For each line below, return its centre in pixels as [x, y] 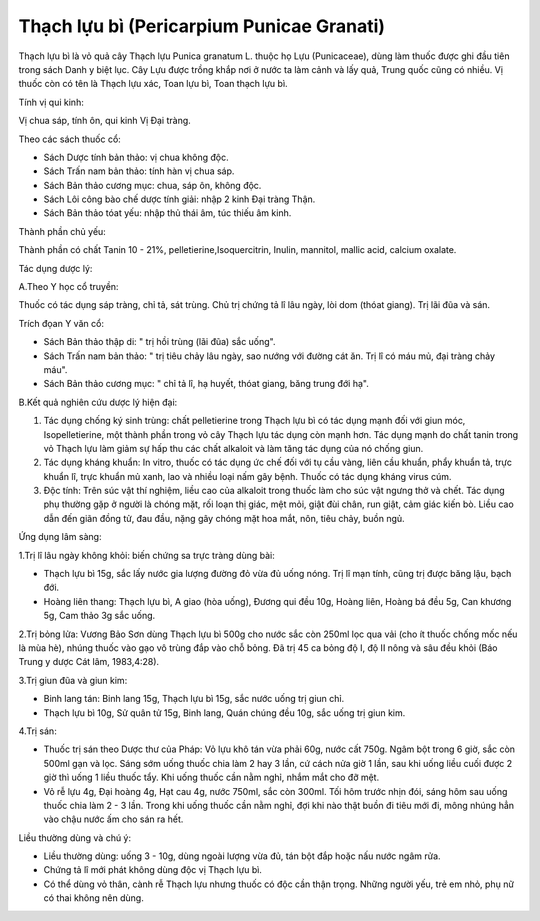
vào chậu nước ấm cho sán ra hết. [113, 819]
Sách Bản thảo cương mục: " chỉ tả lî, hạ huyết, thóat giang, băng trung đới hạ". [206, 384]
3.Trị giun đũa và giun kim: [73, 680]
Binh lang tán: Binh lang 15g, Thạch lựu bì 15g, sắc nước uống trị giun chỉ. [194, 699]
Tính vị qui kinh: [51, 102]
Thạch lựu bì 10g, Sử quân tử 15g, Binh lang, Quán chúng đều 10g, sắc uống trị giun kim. [224, 712]
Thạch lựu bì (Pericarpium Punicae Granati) [201, 26]
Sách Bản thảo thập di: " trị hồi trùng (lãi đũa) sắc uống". [159, 342]
